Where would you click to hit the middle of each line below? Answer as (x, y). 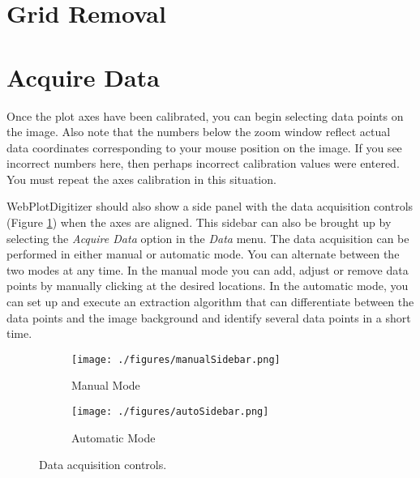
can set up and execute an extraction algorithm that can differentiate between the (210, 302)
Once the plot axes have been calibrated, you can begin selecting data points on (205, 115)
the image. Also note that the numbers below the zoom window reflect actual (199, 132)
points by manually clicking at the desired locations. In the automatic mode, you (208, 286)
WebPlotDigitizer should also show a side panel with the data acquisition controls (210, 206)
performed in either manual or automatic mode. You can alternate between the (203, 254)
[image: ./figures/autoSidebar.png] (170, 412)
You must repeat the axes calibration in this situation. (141, 179)
